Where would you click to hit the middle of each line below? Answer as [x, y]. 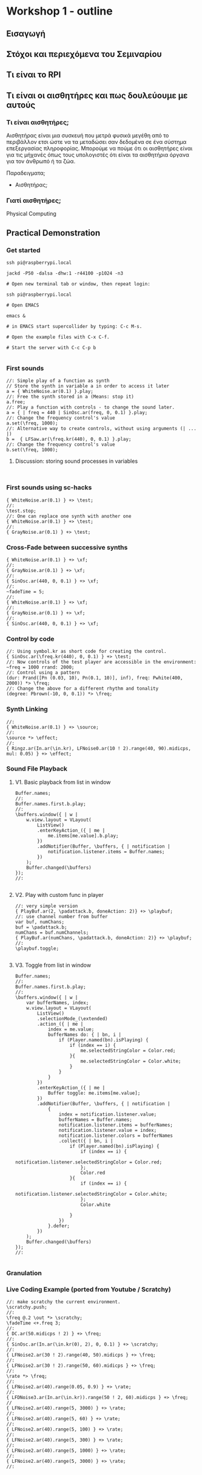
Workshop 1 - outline [60, 11]
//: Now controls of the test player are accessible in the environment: [102, 662]
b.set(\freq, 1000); [32, 450]
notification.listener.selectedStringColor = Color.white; [91, 1194]
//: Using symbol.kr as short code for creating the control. [86, 652]
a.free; [16, 402]
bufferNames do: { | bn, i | [84, 1034]
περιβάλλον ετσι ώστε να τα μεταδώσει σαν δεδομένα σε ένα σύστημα [96, 142]
